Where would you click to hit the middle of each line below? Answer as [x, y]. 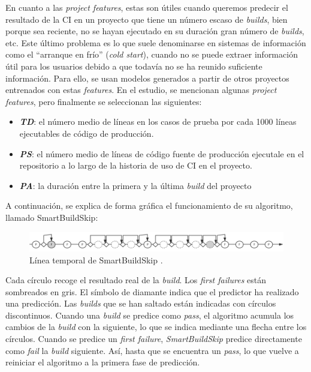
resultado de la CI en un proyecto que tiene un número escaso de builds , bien [147, 19]
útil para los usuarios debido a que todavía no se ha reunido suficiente [134, 66]
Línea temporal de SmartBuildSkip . [96, 259]
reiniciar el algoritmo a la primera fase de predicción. [103, 362]
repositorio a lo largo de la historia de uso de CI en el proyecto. [136, 165]
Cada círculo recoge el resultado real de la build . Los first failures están [136, 280]
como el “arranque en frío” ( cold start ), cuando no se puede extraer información [152, 54]
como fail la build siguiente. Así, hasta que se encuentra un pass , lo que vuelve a [152, 350]
